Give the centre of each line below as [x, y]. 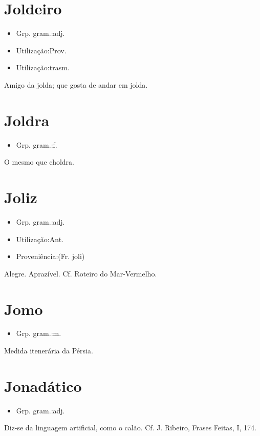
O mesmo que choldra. [39, 162]
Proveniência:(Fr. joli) [50, 256]
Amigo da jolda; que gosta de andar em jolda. [76, 84]
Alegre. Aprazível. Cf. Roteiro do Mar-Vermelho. [81, 273]
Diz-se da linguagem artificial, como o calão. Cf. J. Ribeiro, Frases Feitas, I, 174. [130, 428]
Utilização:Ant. [40, 239]
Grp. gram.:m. [39, 333]
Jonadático [43, 385]
